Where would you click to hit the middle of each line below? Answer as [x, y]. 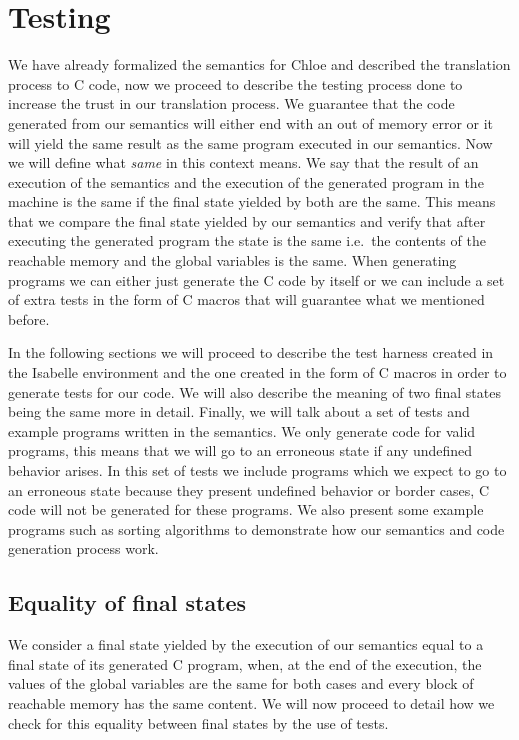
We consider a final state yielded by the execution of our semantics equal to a [246, 644]
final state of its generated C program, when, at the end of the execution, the [245, 663]
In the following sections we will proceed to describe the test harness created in [251, 352]
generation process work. [83, 548]
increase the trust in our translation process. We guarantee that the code [231, 103]
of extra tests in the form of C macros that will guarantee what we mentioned [246, 299]
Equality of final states [127, 602]
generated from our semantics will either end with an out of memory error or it [251, 122]
